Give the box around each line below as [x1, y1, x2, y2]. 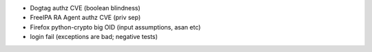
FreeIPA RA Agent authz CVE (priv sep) [30, 14, 141, 22]
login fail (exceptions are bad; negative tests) [30, 33, 158, 41]
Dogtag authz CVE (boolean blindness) [30, 4, 141, 12]
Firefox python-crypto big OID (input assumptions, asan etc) [30, 23, 201, 31]
